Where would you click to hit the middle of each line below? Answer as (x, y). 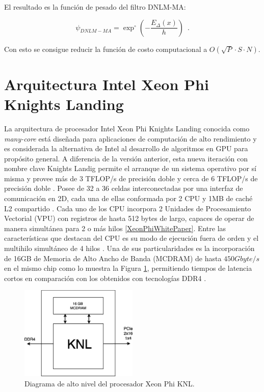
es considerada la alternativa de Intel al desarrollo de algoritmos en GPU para (126, 148)
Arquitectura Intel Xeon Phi (107, 84)
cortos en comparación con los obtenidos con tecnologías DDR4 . (105, 278)
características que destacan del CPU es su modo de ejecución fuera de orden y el (131, 238)
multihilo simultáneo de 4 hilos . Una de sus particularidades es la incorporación (129, 248)
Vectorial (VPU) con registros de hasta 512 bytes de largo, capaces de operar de (129, 218)
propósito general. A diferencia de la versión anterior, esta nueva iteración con (126, 158)
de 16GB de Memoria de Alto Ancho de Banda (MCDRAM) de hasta (113, 258)
